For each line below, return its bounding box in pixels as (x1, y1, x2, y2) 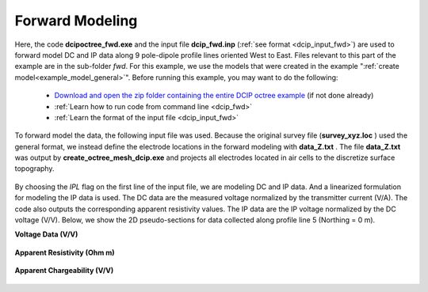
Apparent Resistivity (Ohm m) (14, 248, 115, 257)
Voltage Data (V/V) (14, 229, 78, 239)
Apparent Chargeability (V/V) (14, 266, 114, 275)
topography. (14, 164, 55, 173)
